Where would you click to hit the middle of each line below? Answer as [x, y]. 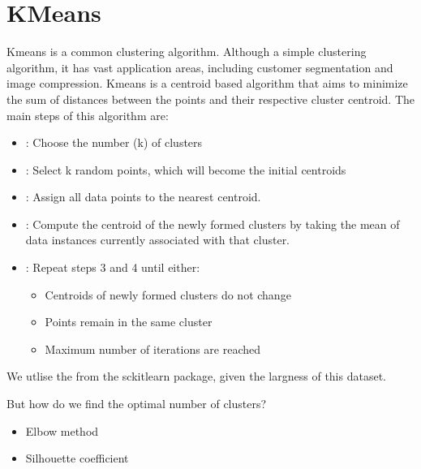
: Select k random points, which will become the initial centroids [186, 169]
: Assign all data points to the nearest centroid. [143, 197]
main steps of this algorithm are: [88, 115]
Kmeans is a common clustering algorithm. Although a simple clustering [187, 52]
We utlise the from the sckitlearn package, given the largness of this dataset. [196, 376]
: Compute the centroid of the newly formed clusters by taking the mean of [213, 224]
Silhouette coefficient [77, 458]
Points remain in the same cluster [129, 322]
